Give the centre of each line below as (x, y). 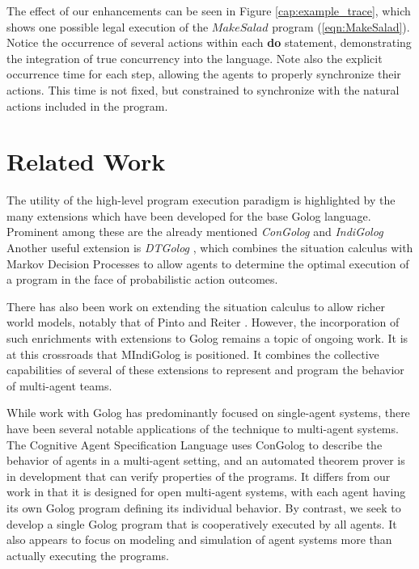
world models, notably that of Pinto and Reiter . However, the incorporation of (203, 322)
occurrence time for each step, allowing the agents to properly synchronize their (204, 74)
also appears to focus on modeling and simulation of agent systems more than (199, 539)
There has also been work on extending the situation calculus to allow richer (196, 306)
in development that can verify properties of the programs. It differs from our (199, 476)
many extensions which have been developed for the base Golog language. (189, 215)
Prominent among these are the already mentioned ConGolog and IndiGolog (195, 232)
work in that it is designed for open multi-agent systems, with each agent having (206, 492)
